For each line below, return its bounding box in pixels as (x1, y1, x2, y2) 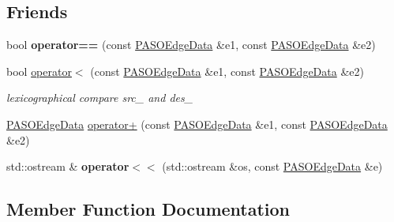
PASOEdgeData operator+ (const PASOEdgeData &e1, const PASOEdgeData (6, 115, 388, 132)
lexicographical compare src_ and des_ (6, 89, 193, 106)
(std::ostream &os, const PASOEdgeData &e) (162, 158, 383, 175)
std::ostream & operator (6, 158, 129, 175)
